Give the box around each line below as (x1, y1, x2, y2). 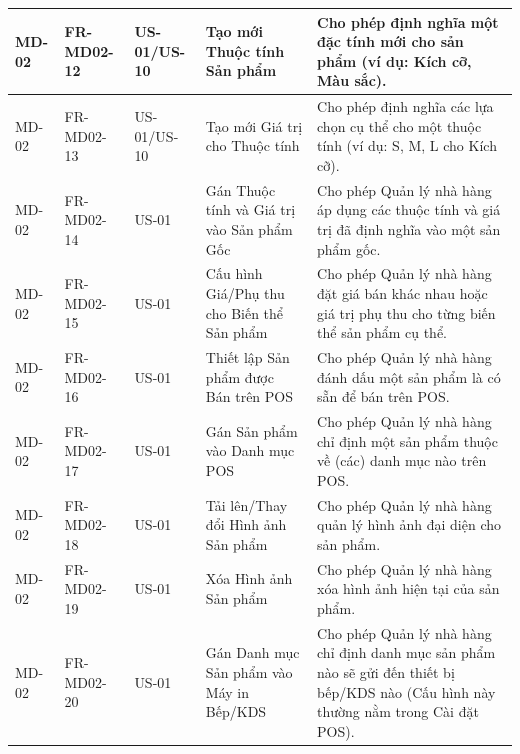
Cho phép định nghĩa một (317, 11, 499, 32)
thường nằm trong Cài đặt (317, 701, 479, 722)
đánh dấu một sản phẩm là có (317, 366, 501, 387)
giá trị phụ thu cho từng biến (317, 302, 496, 323)
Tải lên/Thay (205, 494, 288, 515)
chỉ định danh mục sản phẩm (317, 642, 496, 663)
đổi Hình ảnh (205, 514, 287, 535)
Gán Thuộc (205, 179, 276, 200)
